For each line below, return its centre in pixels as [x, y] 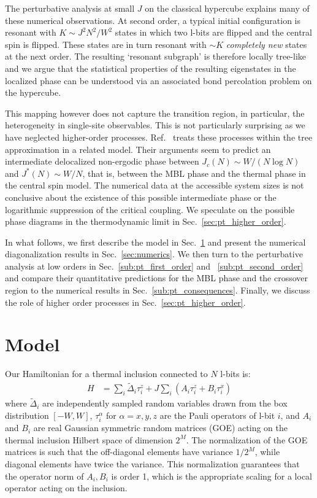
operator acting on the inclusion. [66, 488]
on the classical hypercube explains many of [227, 8]
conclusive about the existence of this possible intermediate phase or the [141, 197]
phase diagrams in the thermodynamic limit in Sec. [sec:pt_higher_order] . [146, 221]
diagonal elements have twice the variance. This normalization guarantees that [152, 463]
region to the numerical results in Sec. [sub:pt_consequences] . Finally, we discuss [158, 290]
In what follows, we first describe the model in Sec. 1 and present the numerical [155, 242]
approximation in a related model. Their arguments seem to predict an [138, 149]
